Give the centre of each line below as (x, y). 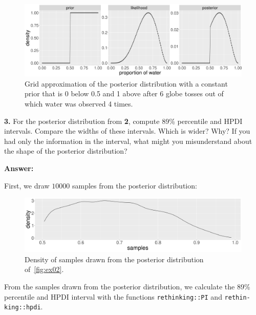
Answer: (19, 168)
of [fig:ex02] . (44, 269)
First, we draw (27, 185)
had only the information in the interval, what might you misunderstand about (128, 141)
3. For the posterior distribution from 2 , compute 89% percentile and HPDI (123, 121)
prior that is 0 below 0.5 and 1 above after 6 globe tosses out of (124, 93)
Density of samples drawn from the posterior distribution (114, 259)
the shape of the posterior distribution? (66, 151)
